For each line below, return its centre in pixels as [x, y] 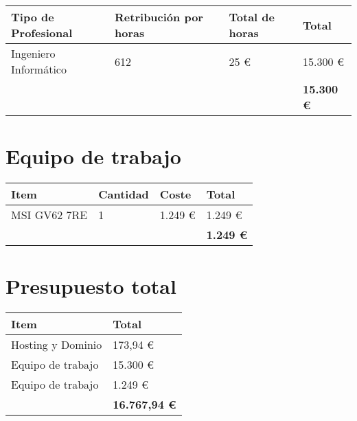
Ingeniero [33, 53]
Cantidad [124, 194]
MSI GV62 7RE [49, 215]
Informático [39, 69]
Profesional [42, 33]
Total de [252, 17]
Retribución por [159, 17]
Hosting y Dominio [57, 345]
